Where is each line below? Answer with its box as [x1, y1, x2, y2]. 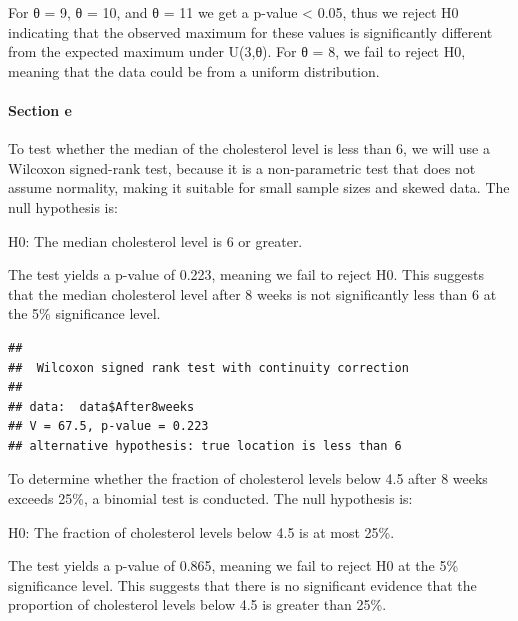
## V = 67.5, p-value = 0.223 [8, 419, 209, 434]
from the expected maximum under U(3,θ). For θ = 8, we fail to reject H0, [8, 41, 466, 62]
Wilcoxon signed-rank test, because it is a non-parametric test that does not [8, 157, 476, 178]
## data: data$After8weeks [8, 399, 195, 414]
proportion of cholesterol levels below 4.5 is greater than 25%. [8, 594, 387, 615]
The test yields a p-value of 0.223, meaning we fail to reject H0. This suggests [8, 264, 485, 285]
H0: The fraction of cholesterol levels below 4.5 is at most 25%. [8, 521, 395, 542]
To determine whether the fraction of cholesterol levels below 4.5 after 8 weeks [8, 468, 488, 489]
